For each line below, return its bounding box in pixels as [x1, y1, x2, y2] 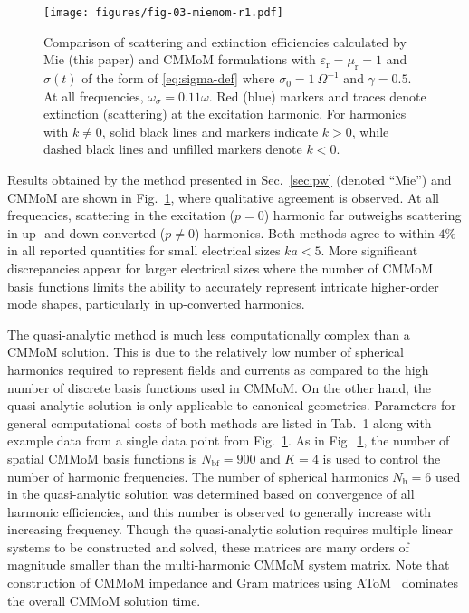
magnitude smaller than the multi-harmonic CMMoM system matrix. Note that [7, 555, 450, 574]
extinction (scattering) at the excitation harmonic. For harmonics [43, 104, 407, 123]
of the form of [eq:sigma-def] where [81, 69, 275, 88]
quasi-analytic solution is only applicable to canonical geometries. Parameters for [7, 396, 456, 415]
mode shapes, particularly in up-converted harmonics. [7, 294, 305, 313]
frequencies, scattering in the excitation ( [7, 206, 235, 225]
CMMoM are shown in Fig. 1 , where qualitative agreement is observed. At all [7, 187, 439, 206]
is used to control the [322, 448, 441, 467]
